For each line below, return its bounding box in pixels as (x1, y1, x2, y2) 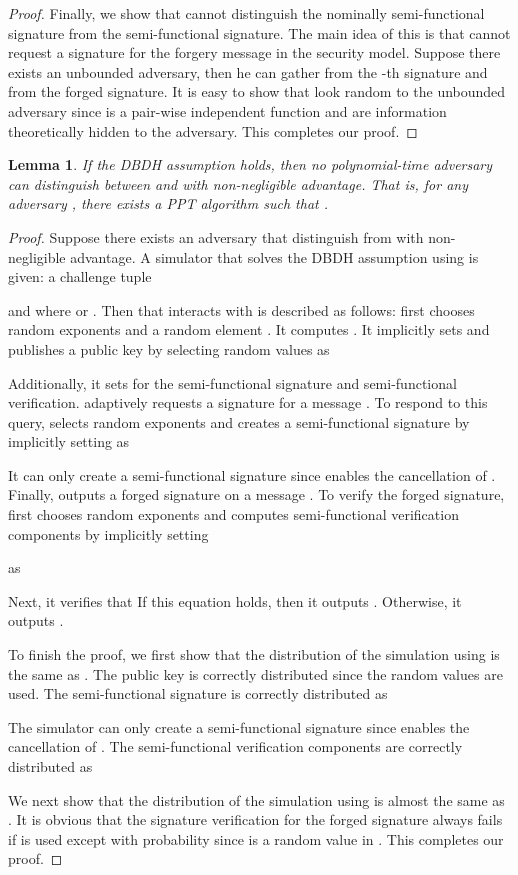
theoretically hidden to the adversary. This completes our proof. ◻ (8, 120, 418, 141)
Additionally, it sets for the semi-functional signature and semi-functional (8, 372, 457, 393)
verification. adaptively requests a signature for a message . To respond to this (8, 392, 488, 413)
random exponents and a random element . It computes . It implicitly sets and (8, 319, 490, 340)
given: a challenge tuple (8, 266, 152, 287)
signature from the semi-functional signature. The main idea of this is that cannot (8, 22, 511, 43)
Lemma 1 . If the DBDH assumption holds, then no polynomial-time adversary (8, 154, 493, 175)
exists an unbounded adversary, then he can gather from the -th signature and (8, 61, 488, 82)
